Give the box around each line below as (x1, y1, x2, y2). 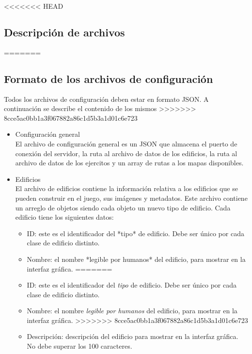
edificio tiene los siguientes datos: (15, 212, 114, 222)
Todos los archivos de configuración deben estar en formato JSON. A (4, 94, 209, 104)
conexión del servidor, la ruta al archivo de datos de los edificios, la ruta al (15, 148, 237, 158)
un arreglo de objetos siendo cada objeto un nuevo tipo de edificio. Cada (15, 202, 231, 212)
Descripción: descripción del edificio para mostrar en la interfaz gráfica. (27, 331, 238, 341)
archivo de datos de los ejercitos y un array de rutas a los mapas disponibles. (15, 158, 244, 168)
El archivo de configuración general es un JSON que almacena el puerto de (15, 138, 237, 148)
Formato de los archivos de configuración (4, 71, 213, 86)
